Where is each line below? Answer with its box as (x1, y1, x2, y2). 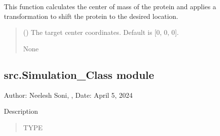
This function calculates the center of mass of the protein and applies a (4, 1, 217, 11)
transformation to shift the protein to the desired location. (4, 11, 178, 21)
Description (4, 106, 38, 116)
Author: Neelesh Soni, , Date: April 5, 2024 (4, 90, 133, 100)
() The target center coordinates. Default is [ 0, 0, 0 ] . (23, 27, 179, 37)
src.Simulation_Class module (4, 67, 154, 82)
